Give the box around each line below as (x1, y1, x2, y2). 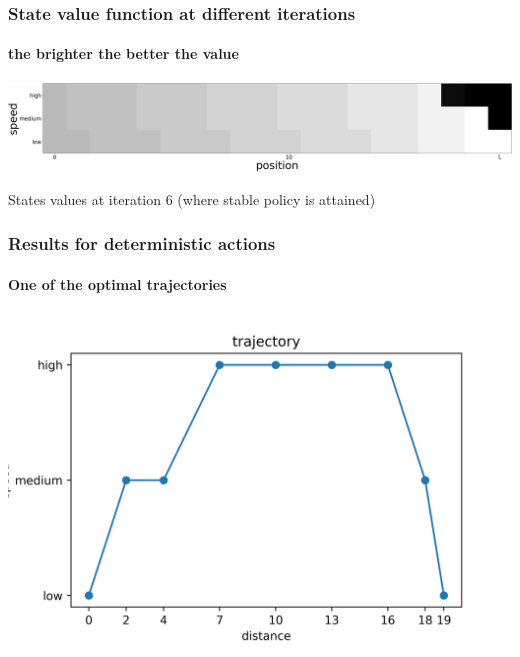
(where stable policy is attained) (177, 188, 376, 209)
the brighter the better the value (8, 43, 239, 64)
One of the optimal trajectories (8, 273, 227, 294)
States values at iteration (8, 188, 162, 209)
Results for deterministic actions (8, 231, 276, 256)
